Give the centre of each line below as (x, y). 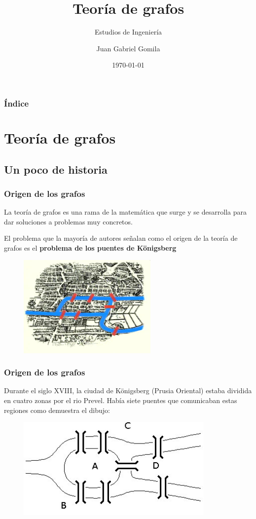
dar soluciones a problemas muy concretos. (68, 221)
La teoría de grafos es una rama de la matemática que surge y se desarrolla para (125, 212)
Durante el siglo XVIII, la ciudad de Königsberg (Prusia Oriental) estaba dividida (128, 390)
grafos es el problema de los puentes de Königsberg (90, 247)
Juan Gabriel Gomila (128, 48)
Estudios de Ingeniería (128, 32)
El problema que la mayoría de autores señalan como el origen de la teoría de (121, 238)
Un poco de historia (56, 169)
